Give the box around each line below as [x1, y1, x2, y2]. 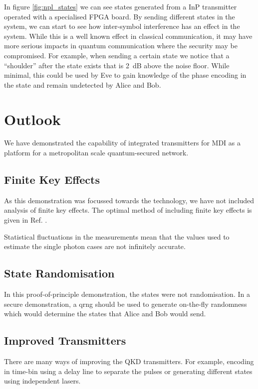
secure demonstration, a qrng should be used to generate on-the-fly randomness [4, 298, 247, 309]
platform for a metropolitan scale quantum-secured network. [4, 147, 189, 158]
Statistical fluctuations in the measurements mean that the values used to [4, 231, 230, 242]
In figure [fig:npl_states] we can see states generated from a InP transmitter [4, 1, 237, 11]
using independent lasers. [4, 376, 81, 386]
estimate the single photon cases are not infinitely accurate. [4, 241, 186, 252]
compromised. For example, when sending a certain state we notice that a [4, 50, 230, 60]
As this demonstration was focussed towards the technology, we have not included [4, 195, 255, 205]
